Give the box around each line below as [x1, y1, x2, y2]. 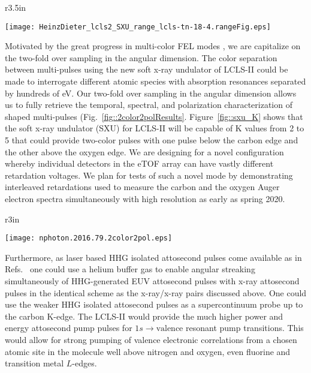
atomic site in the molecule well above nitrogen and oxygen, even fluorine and [5, 345, 291, 357]
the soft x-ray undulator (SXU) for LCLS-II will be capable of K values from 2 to [5, 122, 304, 134]
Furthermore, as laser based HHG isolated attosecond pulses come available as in [5, 251, 302, 263]
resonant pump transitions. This [186, 321, 304, 334]
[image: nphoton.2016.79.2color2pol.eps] [5, 234, 173, 243]
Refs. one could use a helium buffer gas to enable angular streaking [5, 263, 255, 275]
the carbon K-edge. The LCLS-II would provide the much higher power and [5, 309, 283, 322]
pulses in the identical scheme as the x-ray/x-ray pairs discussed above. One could [5, 286, 307, 299]
